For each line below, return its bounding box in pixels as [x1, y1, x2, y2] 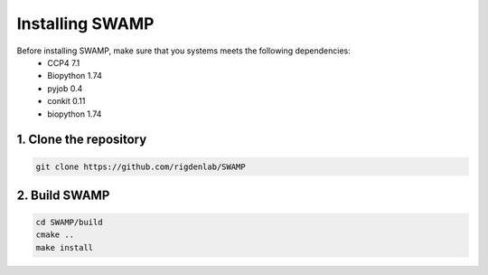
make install [35, 242, 94, 252]
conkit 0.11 [47, 96, 86, 107]
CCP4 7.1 [47, 57, 80, 68]
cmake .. [35, 230, 75, 240]
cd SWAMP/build [35, 217, 103, 228]
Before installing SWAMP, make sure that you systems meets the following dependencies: [16, 45, 352, 56]
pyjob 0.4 [47, 82, 83, 94]
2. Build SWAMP [16, 187, 110, 203]
